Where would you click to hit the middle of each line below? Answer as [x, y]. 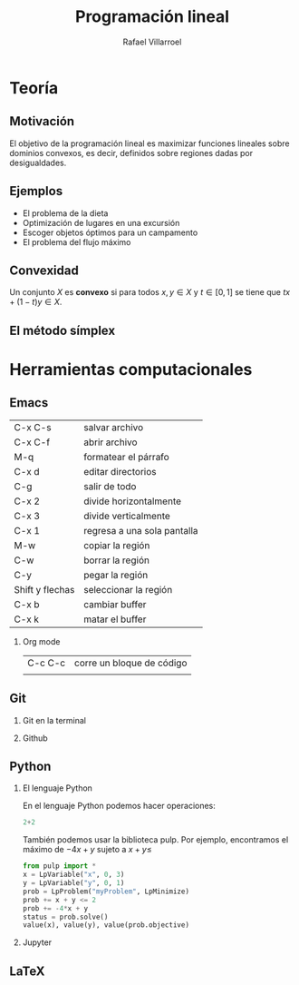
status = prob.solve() [65, 917]
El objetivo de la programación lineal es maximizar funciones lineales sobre [149, 143]
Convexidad [44, 270]
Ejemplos [36, 191]
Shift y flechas [44, 589]
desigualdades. [38, 163]
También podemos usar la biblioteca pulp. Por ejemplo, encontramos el [155, 840]
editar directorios [120, 471]
